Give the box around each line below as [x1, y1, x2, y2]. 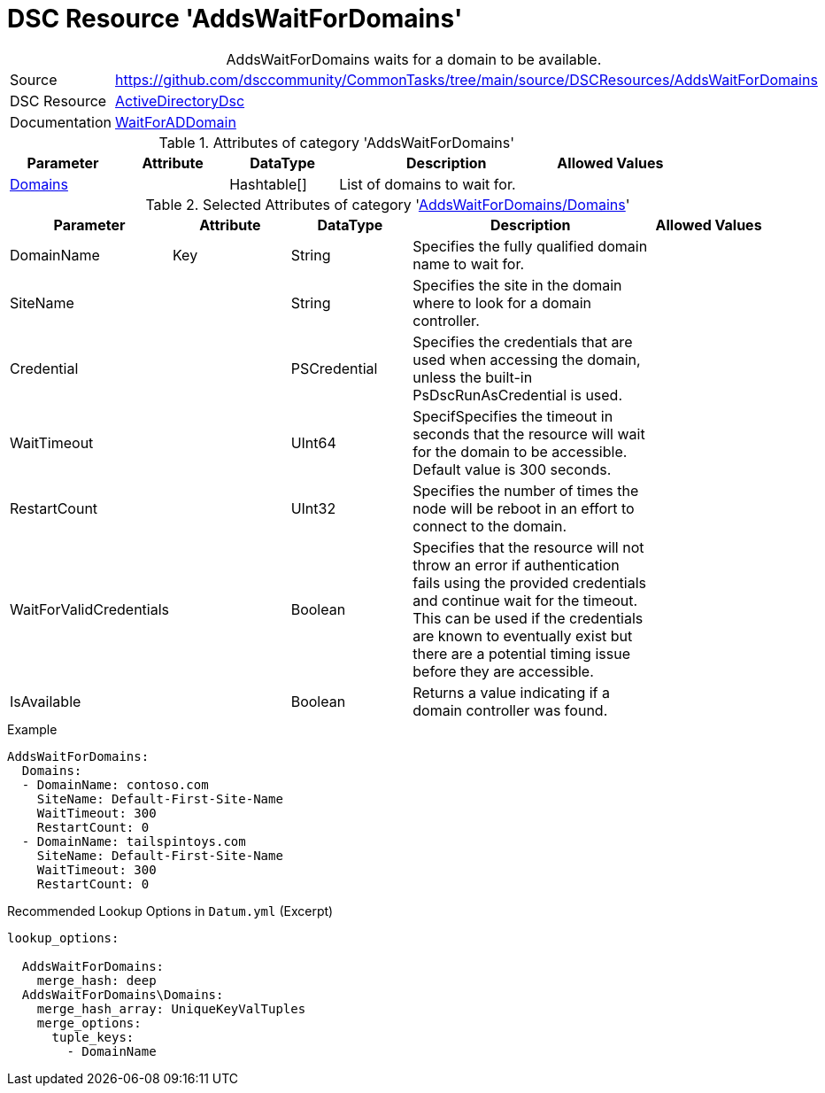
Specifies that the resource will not [412, 538, 644, 556]
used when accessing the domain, [412, 350, 641, 368]
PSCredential [290, 359, 378, 377]
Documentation [10, 112, 112, 131]
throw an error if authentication [412, 555, 620, 574]
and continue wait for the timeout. [412, 591, 638, 609]
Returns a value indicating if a [412, 683, 610, 702]
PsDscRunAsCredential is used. [412, 385, 623, 404]
